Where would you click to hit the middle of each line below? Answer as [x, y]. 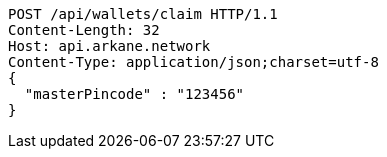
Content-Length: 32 [84, 30]
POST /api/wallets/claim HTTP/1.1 [143, 14]
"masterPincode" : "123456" [134, 94]
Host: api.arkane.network [109, 46]
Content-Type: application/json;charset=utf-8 [193, 62]
